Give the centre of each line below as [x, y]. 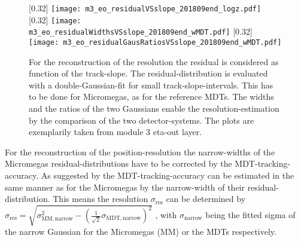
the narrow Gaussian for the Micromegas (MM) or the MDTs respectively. [141, 232]
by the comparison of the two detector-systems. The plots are [142, 120]
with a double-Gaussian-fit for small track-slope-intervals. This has [151, 85]
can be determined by [206, 199]
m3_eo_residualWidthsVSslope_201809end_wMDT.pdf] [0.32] [141, 31]
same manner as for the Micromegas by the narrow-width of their [125, 187]
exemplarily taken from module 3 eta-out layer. [115, 132]
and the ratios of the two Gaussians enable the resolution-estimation [154, 108]
